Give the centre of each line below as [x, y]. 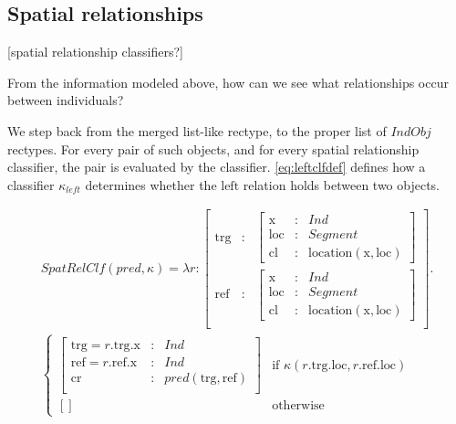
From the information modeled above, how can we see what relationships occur [228, 82]
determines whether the [151, 184]
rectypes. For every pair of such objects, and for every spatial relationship [213, 148]
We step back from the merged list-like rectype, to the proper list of [197, 130]
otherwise [298, 406]
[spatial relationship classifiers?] [95, 52]
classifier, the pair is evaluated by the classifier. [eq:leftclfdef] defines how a [217, 167]
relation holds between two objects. [342, 184]
